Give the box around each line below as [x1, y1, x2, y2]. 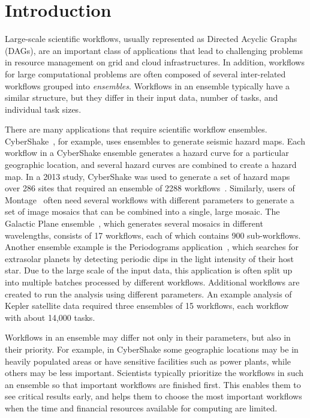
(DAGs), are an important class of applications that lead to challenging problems [5, 44, 303, 56]
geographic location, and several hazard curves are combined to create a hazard [5, 158, 297, 171]
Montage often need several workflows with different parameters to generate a [5, 193, 294, 206]
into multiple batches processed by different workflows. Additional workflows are [5, 276, 300, 288]
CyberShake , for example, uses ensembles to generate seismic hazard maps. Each [5, 134, 305, 147]
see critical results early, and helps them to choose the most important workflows [5, 390, 302, 402]
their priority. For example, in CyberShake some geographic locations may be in [5, 342, 299, 355]
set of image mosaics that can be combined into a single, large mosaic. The [5, 205, 280, 218]
